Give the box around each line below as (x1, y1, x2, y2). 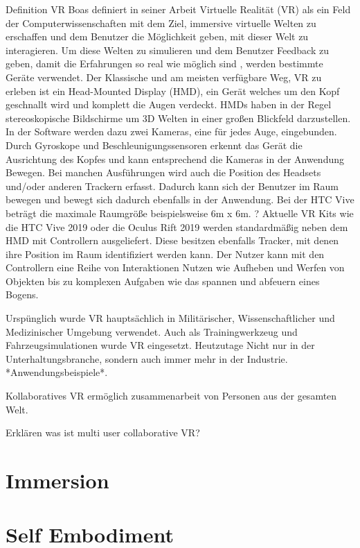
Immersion (6, 466, 109, 494)
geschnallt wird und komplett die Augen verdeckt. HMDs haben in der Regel (6, 97, 332, 112)
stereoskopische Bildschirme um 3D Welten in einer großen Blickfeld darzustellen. (6, 110, 351, 125)
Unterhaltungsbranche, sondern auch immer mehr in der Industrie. (6, 351, 288, 366)
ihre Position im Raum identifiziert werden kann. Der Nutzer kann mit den (6, 246, 325, 261)
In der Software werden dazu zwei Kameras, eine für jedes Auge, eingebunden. (6, 124, 337, 139)
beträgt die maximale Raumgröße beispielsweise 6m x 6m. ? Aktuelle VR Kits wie (6, 205, 354, 220)
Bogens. (6, 287, 39, 302)
